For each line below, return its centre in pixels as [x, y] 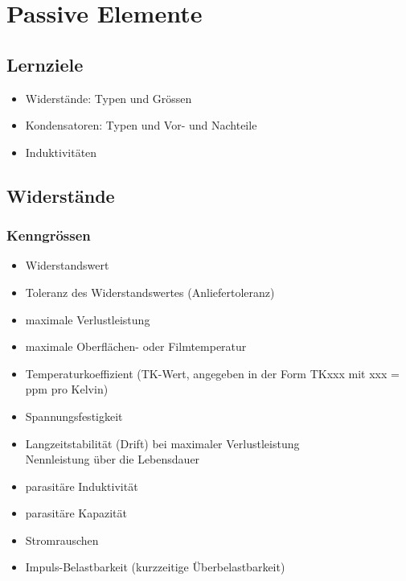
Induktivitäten [61, 152]
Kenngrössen [49, 235]
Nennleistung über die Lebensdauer [113, 459]
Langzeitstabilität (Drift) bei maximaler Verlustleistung [162, 443]
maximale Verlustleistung [88, 319]
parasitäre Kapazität [76, 513]
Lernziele [45, 64]
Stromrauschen [62, 540]
